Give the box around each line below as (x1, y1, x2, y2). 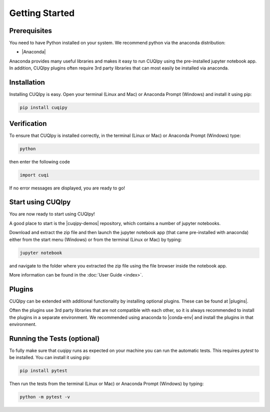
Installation (9, 78, 45, 87)
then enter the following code (9, 158, 70, 164)
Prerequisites (9, 26, 52, 35)
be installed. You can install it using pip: (9, 354, 91, 360)
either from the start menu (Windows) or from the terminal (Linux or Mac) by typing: (9, 236, 182, 242)
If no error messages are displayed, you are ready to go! (9, 185, 125, 191)
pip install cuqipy (19, 105, 67, 110)
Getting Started (9, 7, 75, 18)
